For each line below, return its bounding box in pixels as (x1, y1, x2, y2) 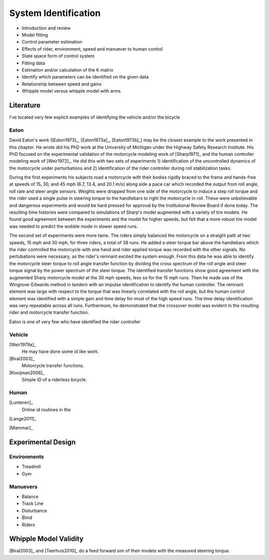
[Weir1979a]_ (9, 342, 36, 348)
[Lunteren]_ (9, 399, 33, 405)
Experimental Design (9, 438, 76, 446)
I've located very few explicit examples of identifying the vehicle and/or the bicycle (9, 114, 180, 120)
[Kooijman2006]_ (9, 369, 45, 375)
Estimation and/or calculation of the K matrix (21, 67, 113, 73)
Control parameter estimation (21, 39, 82, 45)
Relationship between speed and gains (21, 81, 102, 87)
